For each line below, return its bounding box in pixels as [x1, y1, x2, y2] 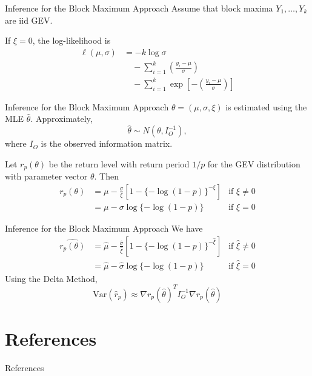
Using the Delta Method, [5, 272, 98, 284]
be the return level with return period [48, 157, 190, 170]
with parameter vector [5, 170, 88, 183]
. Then [94, 170, 119, 183]
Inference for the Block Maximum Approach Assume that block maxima [5, 2, 273, 14]
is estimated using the [225, 100, 307, 113]
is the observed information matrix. [41, 137, 173, 150]
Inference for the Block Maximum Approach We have [5, 221, 203, 234]
